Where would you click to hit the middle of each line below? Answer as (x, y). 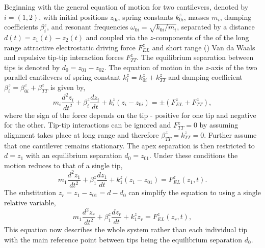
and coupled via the (117, 37)
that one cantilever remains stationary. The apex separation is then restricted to (129, 145)
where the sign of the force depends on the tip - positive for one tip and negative (130, 115)
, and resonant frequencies (88, 27)
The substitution (30, 192)
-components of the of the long (201, 37)
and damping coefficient (205, 77)
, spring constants (145, 17)
